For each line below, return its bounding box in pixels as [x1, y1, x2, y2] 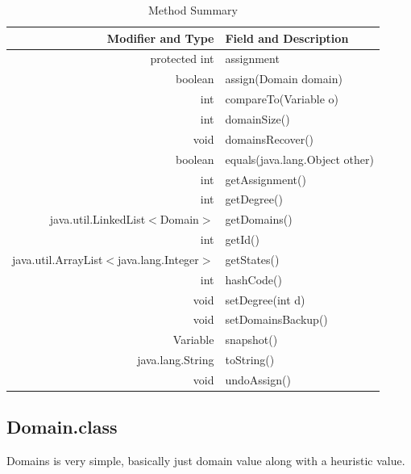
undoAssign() [225, 371, 291, 388]
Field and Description [225, 29, 349, 46]
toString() [225, 351, 275, 368]
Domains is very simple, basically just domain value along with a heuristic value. [6, 452, 405, 469]
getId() [225, 231, 259, 248]
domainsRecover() [225, 130, 314, 147]
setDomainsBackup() [225, 311, 328, 328]
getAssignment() [225, 170, 306, 187]
